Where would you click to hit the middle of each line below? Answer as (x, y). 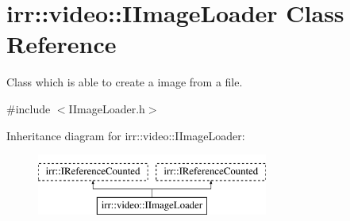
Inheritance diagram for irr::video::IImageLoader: (126, 135)
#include (29, 108)
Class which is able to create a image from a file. (125, 82)
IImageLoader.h (107, 108)
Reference (62, 44)
